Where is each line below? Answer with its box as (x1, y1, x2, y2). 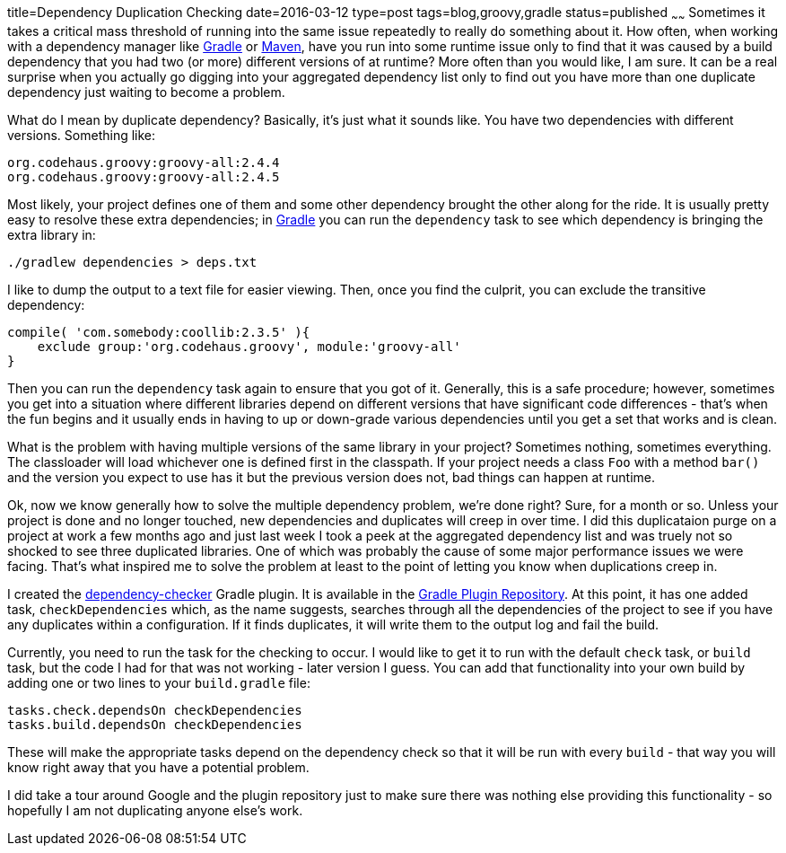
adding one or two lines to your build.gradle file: (7, 674, 310, 690)
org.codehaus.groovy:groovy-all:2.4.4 (7, 154, 280, 170)
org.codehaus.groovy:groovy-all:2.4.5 (7, 169, 280, 184)
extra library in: (7, 226, 96, 242)
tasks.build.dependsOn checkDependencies (7, 717, 302, 732)
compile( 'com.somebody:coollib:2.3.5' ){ (7, 324, 310, 339)
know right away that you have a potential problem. (7, 759, 310, 775)
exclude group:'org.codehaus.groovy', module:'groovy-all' (37, 339, 461, 354)
